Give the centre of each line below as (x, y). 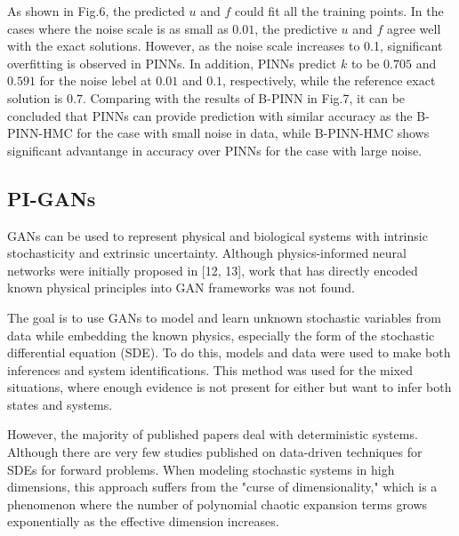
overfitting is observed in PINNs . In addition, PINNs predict (172, 63)
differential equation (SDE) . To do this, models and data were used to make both (229, 352)
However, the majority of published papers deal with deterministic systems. (213, 434)
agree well (414, 28)
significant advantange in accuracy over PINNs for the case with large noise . (215, 150)
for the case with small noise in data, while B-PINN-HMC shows (253, 133)
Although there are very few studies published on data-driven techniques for (215, 452)
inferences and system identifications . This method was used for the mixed (210, 369)
